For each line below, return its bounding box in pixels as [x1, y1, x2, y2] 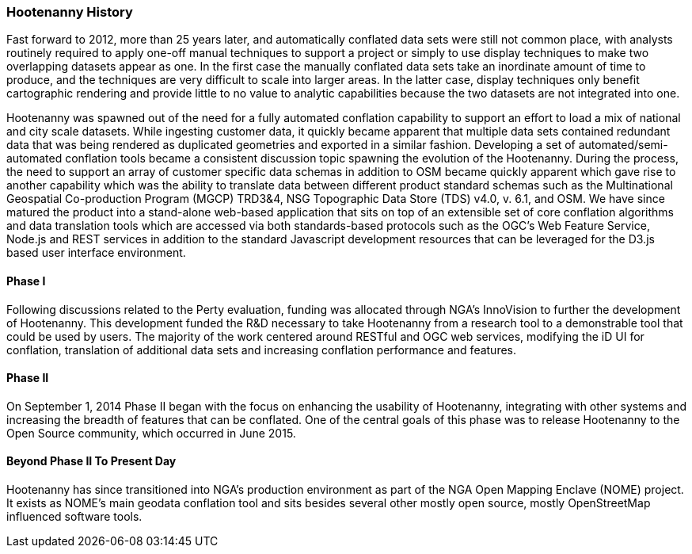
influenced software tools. [6, 510, 143, 524]
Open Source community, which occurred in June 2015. [6, 426, 296, 440]
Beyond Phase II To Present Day [6, 454, 177, 468]
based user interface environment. [6, 246, 186, 260]
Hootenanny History [6, 4, 133, 20]
